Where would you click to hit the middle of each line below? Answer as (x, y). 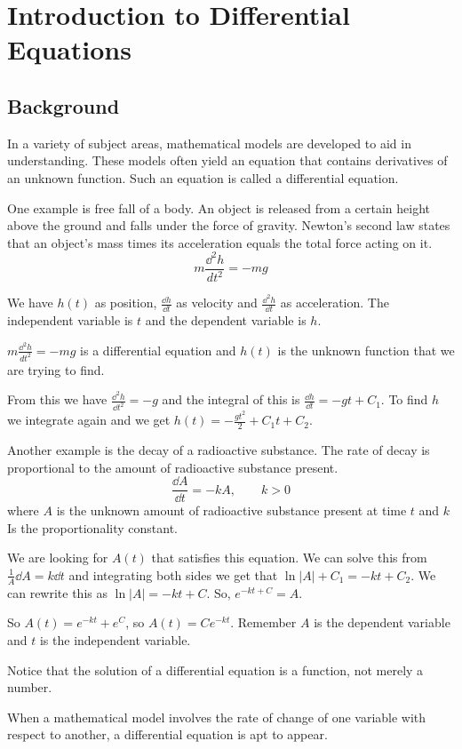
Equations (69, 49)
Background (64, 105)
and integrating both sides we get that (173, 574)
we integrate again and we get (89, 420)
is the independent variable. (115, 639)
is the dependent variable (382, 622)
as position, (126, 303)
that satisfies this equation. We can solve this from (289, 558)
